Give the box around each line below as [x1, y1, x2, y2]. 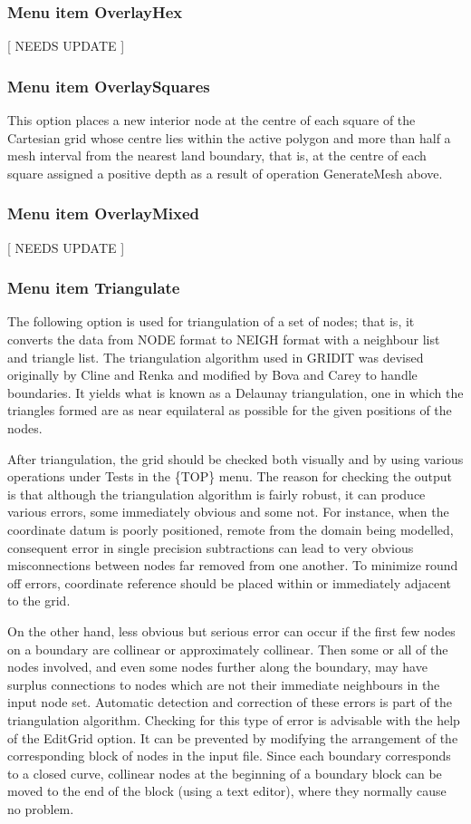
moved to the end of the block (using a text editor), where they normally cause [7, 781, 447, 800]
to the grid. [7, 591, 71, 610]
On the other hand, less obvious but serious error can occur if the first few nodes [7, 621, 456, 640]
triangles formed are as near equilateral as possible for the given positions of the [7, 401, 452, 420]
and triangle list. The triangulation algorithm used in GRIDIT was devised [7, 347, 424, 366]
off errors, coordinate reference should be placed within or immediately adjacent [7, 573, 452, 592]
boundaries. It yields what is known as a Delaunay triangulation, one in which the [7, 383, 464, 402]
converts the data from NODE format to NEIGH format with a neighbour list [7, 330, 440, 349]
